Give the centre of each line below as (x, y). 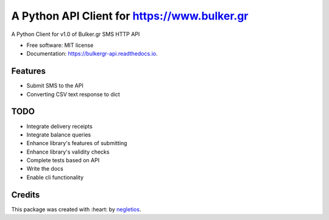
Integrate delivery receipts (59, 126)
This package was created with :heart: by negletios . (76, 209)
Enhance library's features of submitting (77, 143)
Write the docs (45, 169)
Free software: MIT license (60, 45)
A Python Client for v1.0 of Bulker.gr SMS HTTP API (76, 34)
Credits (26, 195)
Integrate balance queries (59, 135)
